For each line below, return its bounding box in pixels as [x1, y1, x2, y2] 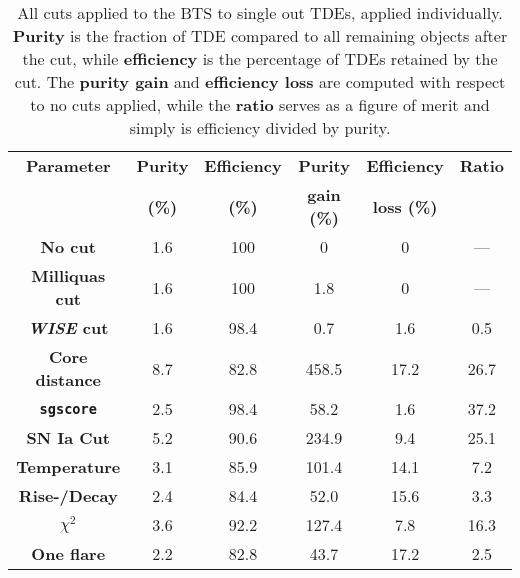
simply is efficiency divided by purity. [129, 116, 391, 139]
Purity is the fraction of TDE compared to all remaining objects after [12, 24, 508, 47]
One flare [31, 542, 106, 565]
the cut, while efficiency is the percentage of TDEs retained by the [22, 47, 498, 70]
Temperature [16, 455, 121, 478]
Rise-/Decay [18, 484, 118, 507]
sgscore [39, 400, 97, 417]
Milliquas [31, 264, 106, 287]
